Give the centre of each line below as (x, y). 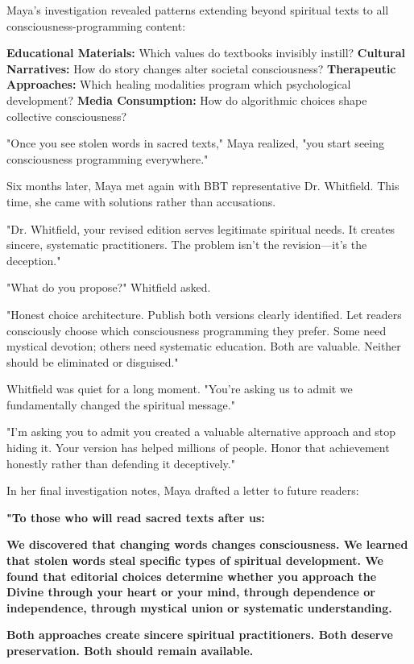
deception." (34, 260)
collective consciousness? (67, 116)
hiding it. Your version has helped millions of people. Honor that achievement (198, 448)
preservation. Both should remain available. (130, 650)
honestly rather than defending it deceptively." (121, 463)
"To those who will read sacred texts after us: (136, 517)
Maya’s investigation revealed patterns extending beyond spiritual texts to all (198, 10)
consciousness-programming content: (96, 25)
